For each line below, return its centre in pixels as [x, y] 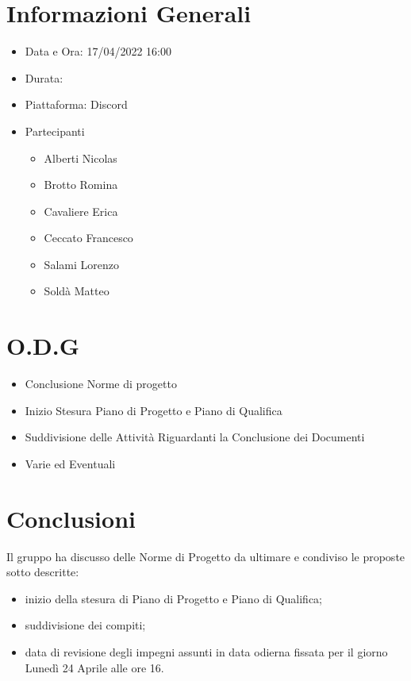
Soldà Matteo [77, 291]
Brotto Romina [81, 185]
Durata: [44, 77]
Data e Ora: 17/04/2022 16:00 [98, 51]
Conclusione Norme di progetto [101, 384]
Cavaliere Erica [81, 211]
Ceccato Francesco [88, 238]
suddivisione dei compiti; [85, 625]
